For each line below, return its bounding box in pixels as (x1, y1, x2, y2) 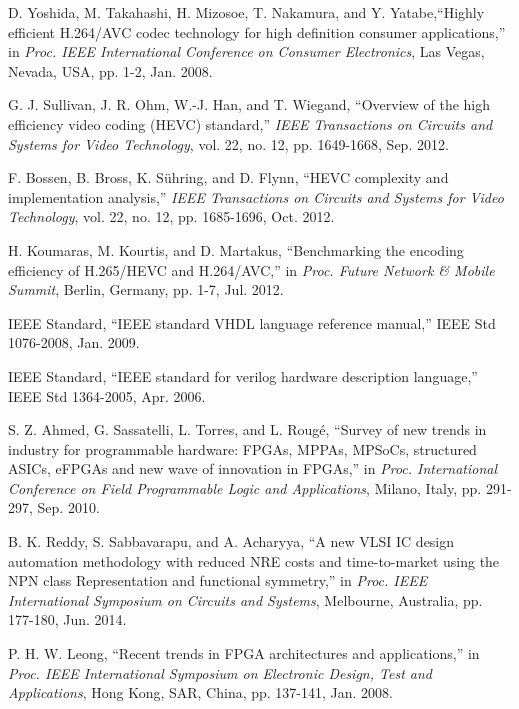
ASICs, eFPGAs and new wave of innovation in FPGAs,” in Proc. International (8, 458, 498, 479)
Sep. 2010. (37, 497, 100, 518)
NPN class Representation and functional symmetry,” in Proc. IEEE (8, 570, 428, 591)
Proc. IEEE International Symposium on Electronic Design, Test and (8, 662, 432, 683)
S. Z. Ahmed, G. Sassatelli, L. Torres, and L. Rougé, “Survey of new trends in (8, 419, 487, 440)
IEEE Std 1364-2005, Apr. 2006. (8, 385, 206, 406)
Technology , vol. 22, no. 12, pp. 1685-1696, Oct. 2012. (8, 206, 335, 227)
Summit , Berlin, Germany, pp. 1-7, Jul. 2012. (8, 279, 284, 300)
